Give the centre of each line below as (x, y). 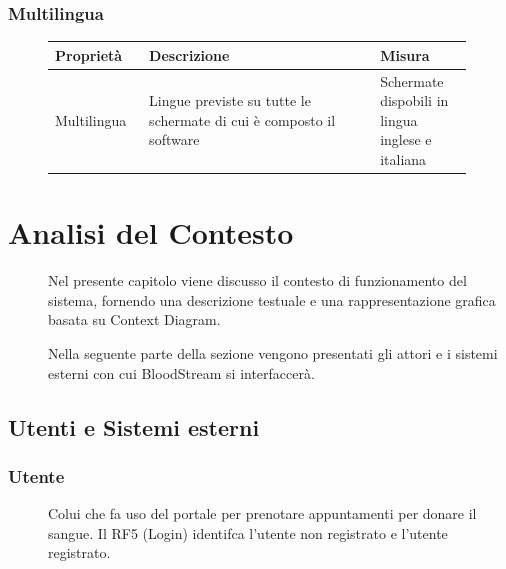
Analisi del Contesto (151, 232)
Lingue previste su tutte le (230, 100)
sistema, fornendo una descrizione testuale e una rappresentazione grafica (272, 299)
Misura (405, 54)
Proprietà (89, 54)
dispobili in (414, 100)
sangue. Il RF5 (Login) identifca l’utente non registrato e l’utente (248, 532)
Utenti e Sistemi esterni (134, 426)
